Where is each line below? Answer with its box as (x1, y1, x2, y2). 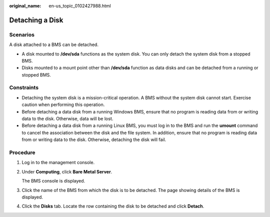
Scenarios (9, 31, 35, 38)
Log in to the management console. (21, 159, 95, 165)
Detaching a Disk (9, 15, 63, 24)
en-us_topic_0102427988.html (48, 3, 111, 8)
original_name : (9, 3, 41, 8)
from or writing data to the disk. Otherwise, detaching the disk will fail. (21, 136, 166, 142)
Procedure (9, 149, 35, 156)
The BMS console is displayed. (21, 178, 85, 184)
